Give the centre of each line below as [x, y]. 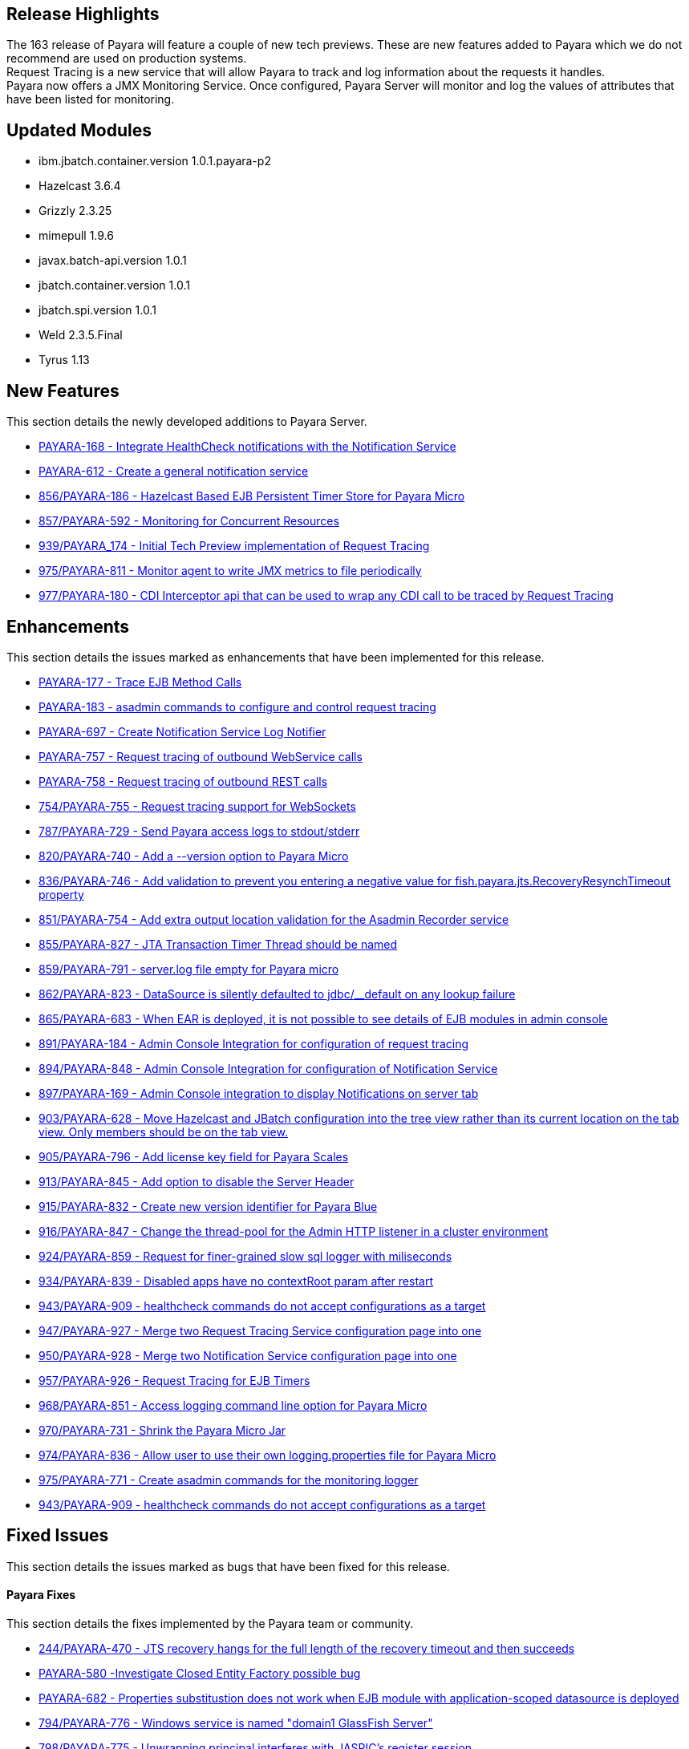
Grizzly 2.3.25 [75, 211]
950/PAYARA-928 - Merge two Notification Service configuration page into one [248, 1355]
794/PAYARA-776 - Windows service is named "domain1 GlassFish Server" [236, 1723]
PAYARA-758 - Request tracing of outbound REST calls [183, 781]
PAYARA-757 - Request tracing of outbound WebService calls [201, 756]
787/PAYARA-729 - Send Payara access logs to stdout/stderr [199, 831]
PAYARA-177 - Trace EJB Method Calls [140, 682]
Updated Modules [79, 130]
